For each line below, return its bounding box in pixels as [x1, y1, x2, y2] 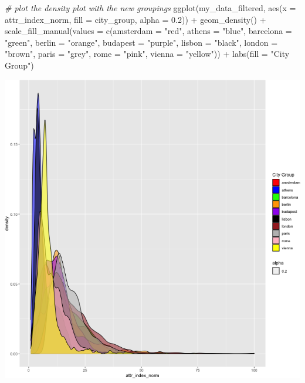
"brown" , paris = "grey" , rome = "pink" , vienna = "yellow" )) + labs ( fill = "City [5, 48, 290, 60]
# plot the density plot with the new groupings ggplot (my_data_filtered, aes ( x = [5, 2, 296, 13]
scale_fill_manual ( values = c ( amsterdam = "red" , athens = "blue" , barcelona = [5, 25, 292, 37]
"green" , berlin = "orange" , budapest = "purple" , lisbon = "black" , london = [5, 36, 278, 48]
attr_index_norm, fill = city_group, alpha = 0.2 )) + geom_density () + [5, 13, 266, 25]
